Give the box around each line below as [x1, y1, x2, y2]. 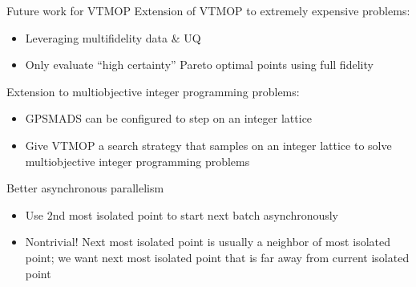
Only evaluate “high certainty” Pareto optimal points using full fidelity [25, 56, 374, 73]
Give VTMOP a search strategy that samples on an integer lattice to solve [25, 136, 392, 153]
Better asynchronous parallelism [6, 180, 164, 196]
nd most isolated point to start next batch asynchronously [52, 206, 339, 223]
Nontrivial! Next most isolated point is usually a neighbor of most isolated [25, 233, 390, 250]
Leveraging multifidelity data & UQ [25, 29, 201, 46]
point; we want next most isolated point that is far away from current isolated [25, 249, 410, 265]
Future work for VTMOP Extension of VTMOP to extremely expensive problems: [6, 2, 410, 18]
